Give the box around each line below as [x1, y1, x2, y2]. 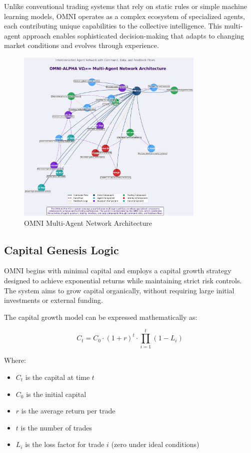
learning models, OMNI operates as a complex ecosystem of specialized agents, [4, 11, 245, 21]
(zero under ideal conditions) [111, 439, 199, 449]
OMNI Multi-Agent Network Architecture [24, 217, 152, 228]
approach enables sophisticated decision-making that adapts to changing [22, 30, 244, 41]
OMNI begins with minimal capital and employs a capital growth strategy [4, 265, 231, 276]
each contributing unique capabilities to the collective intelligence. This [4, 21, 222, 31]
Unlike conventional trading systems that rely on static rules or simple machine [4, 1, 247, 11]
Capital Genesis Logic [4, 242, 119, 257]
